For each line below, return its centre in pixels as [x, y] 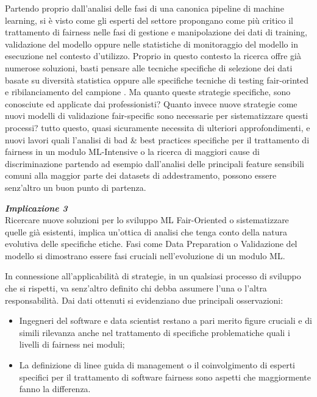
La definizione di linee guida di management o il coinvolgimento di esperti [157, 365]
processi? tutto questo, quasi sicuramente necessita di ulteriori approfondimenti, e [158, 127]
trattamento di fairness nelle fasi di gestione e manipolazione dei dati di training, [156, 32]
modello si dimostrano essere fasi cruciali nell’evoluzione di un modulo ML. [145, 255]
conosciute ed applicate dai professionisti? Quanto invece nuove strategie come [151, 103]
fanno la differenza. [55, 389]
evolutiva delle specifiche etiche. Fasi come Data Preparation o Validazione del [151, 244]
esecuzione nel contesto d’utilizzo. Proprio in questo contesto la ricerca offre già [153, 56]
